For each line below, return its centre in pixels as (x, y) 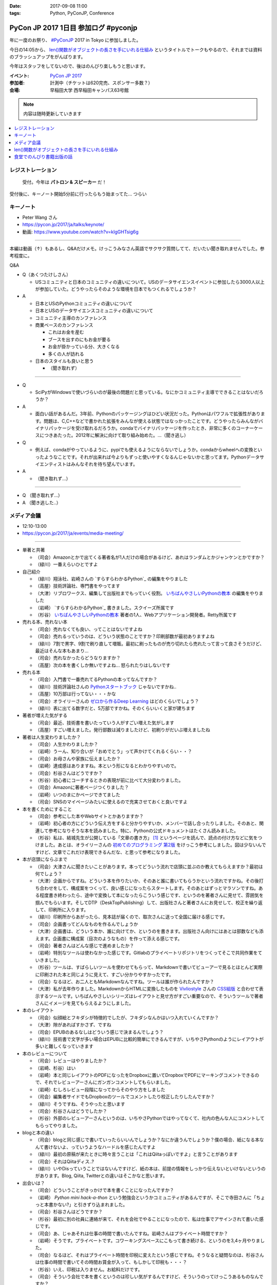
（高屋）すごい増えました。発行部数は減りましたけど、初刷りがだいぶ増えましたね (123, 730)
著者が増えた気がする (45, 715)
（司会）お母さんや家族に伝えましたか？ (78, 759)
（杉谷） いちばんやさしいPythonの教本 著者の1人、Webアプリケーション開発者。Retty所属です (136, 615)
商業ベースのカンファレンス (64, 325)
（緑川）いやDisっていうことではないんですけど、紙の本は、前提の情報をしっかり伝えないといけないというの (151, 1169)
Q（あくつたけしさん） (47, 274)
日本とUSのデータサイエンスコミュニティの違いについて (94, 310)
